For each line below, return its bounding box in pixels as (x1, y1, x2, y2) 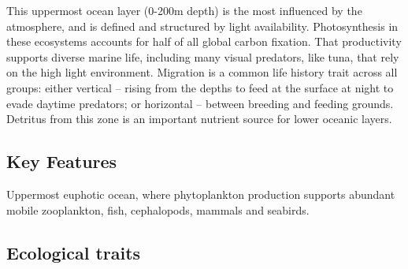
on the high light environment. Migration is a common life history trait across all (6, 64, 398, 80)
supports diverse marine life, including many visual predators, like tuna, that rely (6, 48, 399, 65)
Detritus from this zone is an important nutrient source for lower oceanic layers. (6, 110, 392, 127)
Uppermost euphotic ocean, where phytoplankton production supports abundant (6, 185, 395, 202)
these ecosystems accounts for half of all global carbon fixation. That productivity (6, 33, 402, 50)
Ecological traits (6, 240, 141, 264)
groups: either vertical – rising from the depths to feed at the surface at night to (6, 79, 394, 95)
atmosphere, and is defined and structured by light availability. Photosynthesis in (6, 17, 399, 34)
